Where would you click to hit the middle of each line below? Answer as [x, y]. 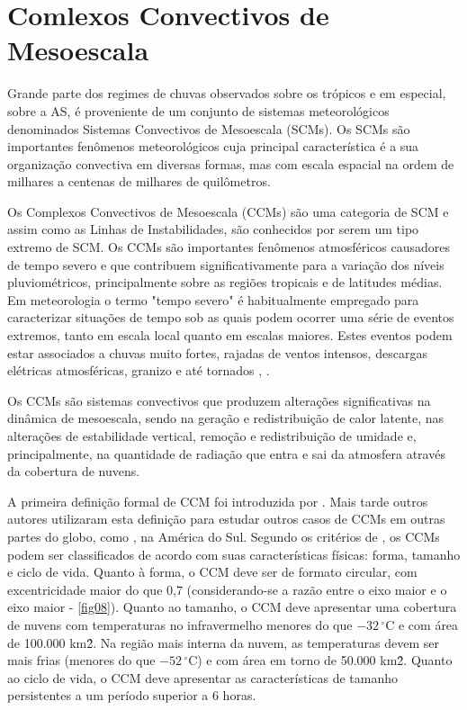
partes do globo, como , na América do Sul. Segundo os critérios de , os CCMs [224, 536]
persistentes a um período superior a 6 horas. [132, 695]
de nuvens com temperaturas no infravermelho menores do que [180, 624]
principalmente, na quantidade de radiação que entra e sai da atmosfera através [226, 453]
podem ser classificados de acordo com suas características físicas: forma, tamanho [234, 554]
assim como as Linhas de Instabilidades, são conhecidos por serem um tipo [213, 229]
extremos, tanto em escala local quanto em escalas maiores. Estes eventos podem [230, 335]
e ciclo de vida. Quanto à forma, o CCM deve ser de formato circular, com [212, 572]
